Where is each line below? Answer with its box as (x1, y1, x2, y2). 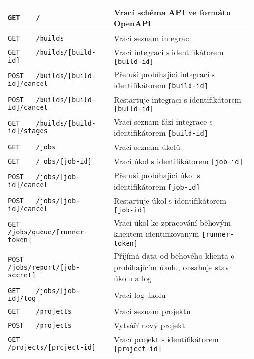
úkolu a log (113, 273, 152, 284)
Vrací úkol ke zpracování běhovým (113, 217, 231, 228)
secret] (8, 271, 36, 279)
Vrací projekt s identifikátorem (113, 334, 219, 345)
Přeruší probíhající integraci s (113, 68, 215, 80)
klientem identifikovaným (113, 228, 199, 239)
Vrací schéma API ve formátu (113, 6, 231, 18)
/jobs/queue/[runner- (8, 228, 88, 236)
